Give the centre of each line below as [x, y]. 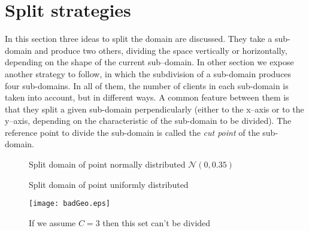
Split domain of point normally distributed [107, 164]
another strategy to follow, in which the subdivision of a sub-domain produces [148, 73]
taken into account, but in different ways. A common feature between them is [147, 97]
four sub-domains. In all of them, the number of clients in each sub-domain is [147, 85]
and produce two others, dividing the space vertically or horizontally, [161, 50]
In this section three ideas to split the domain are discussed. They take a [139, 39]
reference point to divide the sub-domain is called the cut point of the [132, 132]
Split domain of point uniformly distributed [109, 184]
